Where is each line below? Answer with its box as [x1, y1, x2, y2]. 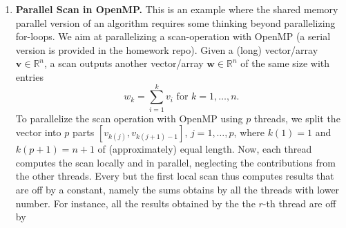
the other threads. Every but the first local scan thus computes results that [15, 169, 334, 183]
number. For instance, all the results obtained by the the [15, 196, 256, 210]
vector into [15, 125, 61, 140]
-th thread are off [262, 196, 336, 210]
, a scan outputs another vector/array [44, 56, 204, 70]
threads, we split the [253, 111, 340, 125]
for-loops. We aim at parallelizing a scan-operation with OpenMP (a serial [15, 29, 331, 44]
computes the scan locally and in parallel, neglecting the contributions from [15, 155, 336, 169]
